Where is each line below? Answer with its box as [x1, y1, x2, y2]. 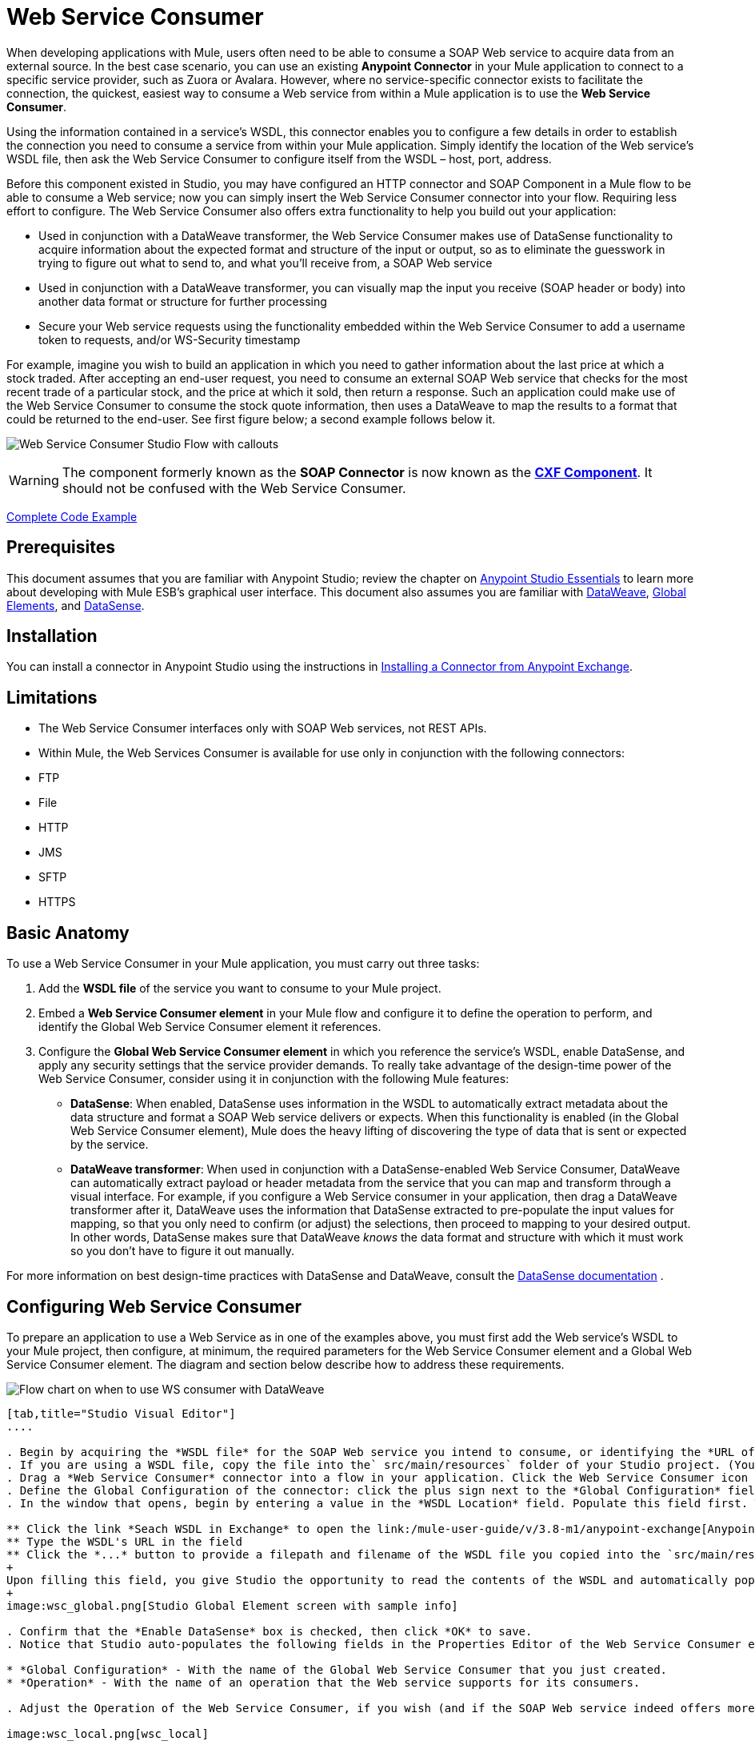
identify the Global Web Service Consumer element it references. [38, 1020, 381, 1034]
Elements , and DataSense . [6, 598, 145, 612]
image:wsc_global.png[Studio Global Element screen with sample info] [6, 1599, 458, 1612]
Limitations [6, 687, 98, 708]
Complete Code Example [6, 509, 138, 523]
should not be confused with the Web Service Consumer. [62, 479, 406, 496]
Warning [9, 471, 59, 488]
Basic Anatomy [6, 922, 130, 943]
